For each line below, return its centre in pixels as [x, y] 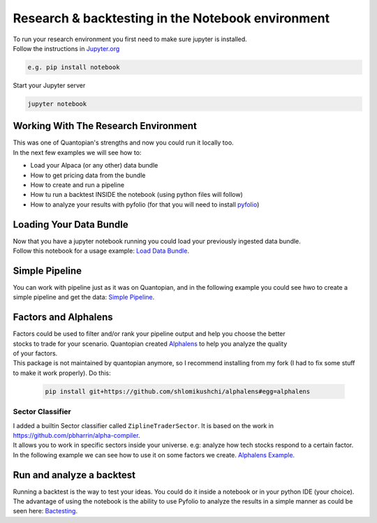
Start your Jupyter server [49, 85]
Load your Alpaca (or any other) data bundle [94, 165]
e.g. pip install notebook [74, 67]
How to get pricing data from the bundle [88, 175]
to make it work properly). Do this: [62, 373]
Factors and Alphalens [63, 317]
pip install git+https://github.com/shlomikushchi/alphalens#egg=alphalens [178, 391]
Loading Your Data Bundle [71, 224]
